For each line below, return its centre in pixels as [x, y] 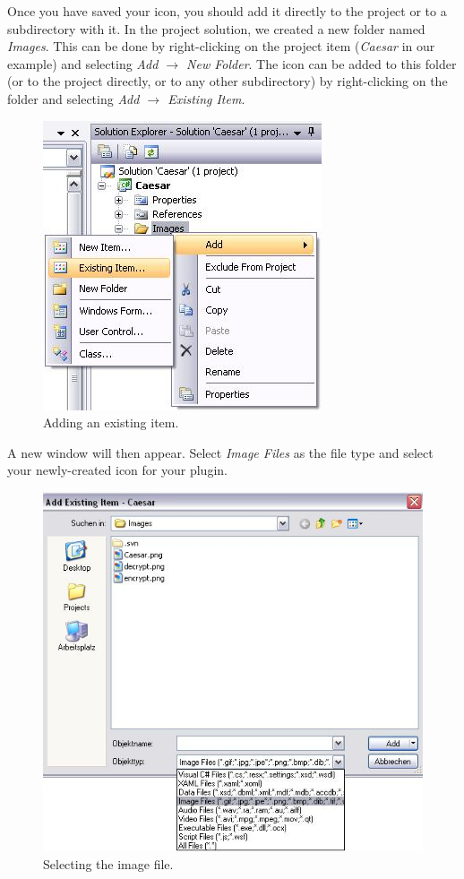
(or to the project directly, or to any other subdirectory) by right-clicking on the [228, 81]
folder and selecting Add [73, 98]
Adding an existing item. [111, 422]
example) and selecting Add [83, 63]
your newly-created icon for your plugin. [117, 470]
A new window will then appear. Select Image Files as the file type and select [220, 452]
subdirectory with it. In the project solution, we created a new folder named [216, 28]
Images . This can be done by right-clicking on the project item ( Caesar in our [221, 46]
